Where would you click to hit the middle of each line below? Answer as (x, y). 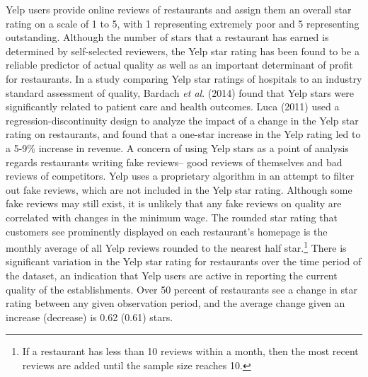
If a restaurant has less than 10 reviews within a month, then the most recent (190, 351)
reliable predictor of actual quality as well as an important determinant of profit (179, 65)
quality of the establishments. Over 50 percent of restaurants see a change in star (182, 289)
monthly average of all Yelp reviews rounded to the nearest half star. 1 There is (176, 246)
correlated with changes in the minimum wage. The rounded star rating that (172, 217)
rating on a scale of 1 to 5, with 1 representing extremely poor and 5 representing (183, 23)
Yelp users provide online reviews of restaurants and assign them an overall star (179, 9)
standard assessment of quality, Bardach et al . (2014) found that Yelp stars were (180, 92)
